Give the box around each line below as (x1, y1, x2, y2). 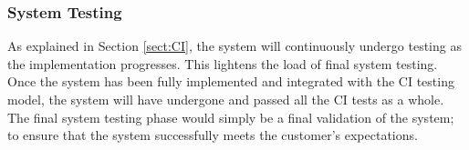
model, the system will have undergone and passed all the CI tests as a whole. (7, 90, 444, 108)
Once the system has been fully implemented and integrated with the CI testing (7, 72, 454, 91)
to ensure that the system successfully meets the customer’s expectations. (7, 125, 418, 145)
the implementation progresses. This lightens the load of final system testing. (7, 54, 438, 73)
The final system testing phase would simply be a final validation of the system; (7, 107, 454, 126)
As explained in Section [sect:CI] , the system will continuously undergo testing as (7, 36, 462, 55)
